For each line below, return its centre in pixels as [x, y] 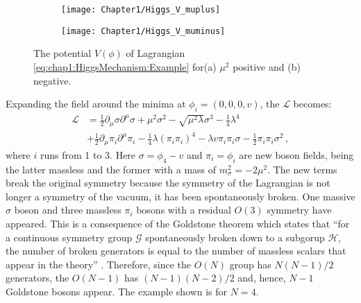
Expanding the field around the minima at [96, 104]
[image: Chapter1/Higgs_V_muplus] [141, 10]
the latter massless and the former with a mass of [111, 169]
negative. [52, 80]
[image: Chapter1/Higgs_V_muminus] [143, 31]
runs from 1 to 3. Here [88, 154]
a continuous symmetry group [69, 237]
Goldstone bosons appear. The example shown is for [117, 291]
